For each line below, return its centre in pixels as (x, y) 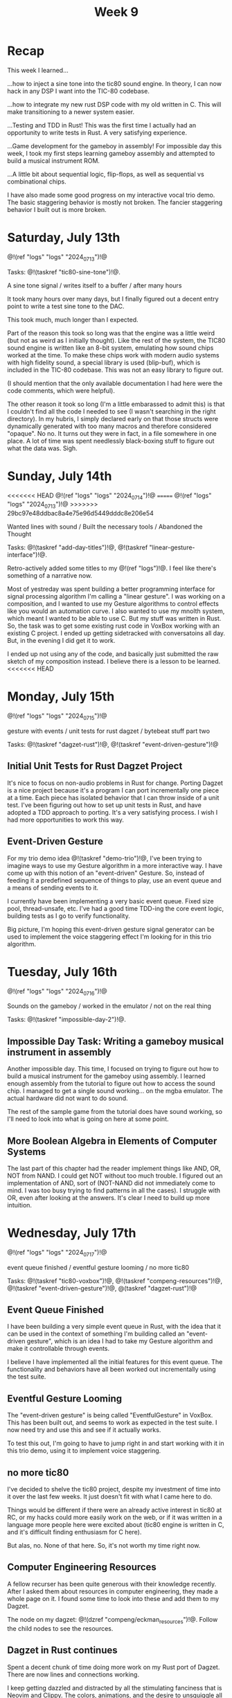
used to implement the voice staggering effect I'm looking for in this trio (109, 937)
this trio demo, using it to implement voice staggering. (84, 1451)
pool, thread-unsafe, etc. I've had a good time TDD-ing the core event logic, (115, 908)
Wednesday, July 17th (72, 1233)
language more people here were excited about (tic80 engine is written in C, (116, 1525)
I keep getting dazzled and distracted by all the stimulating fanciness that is (115, 1688)
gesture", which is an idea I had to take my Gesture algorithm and (120, 1341)
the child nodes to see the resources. (60, 1628)
